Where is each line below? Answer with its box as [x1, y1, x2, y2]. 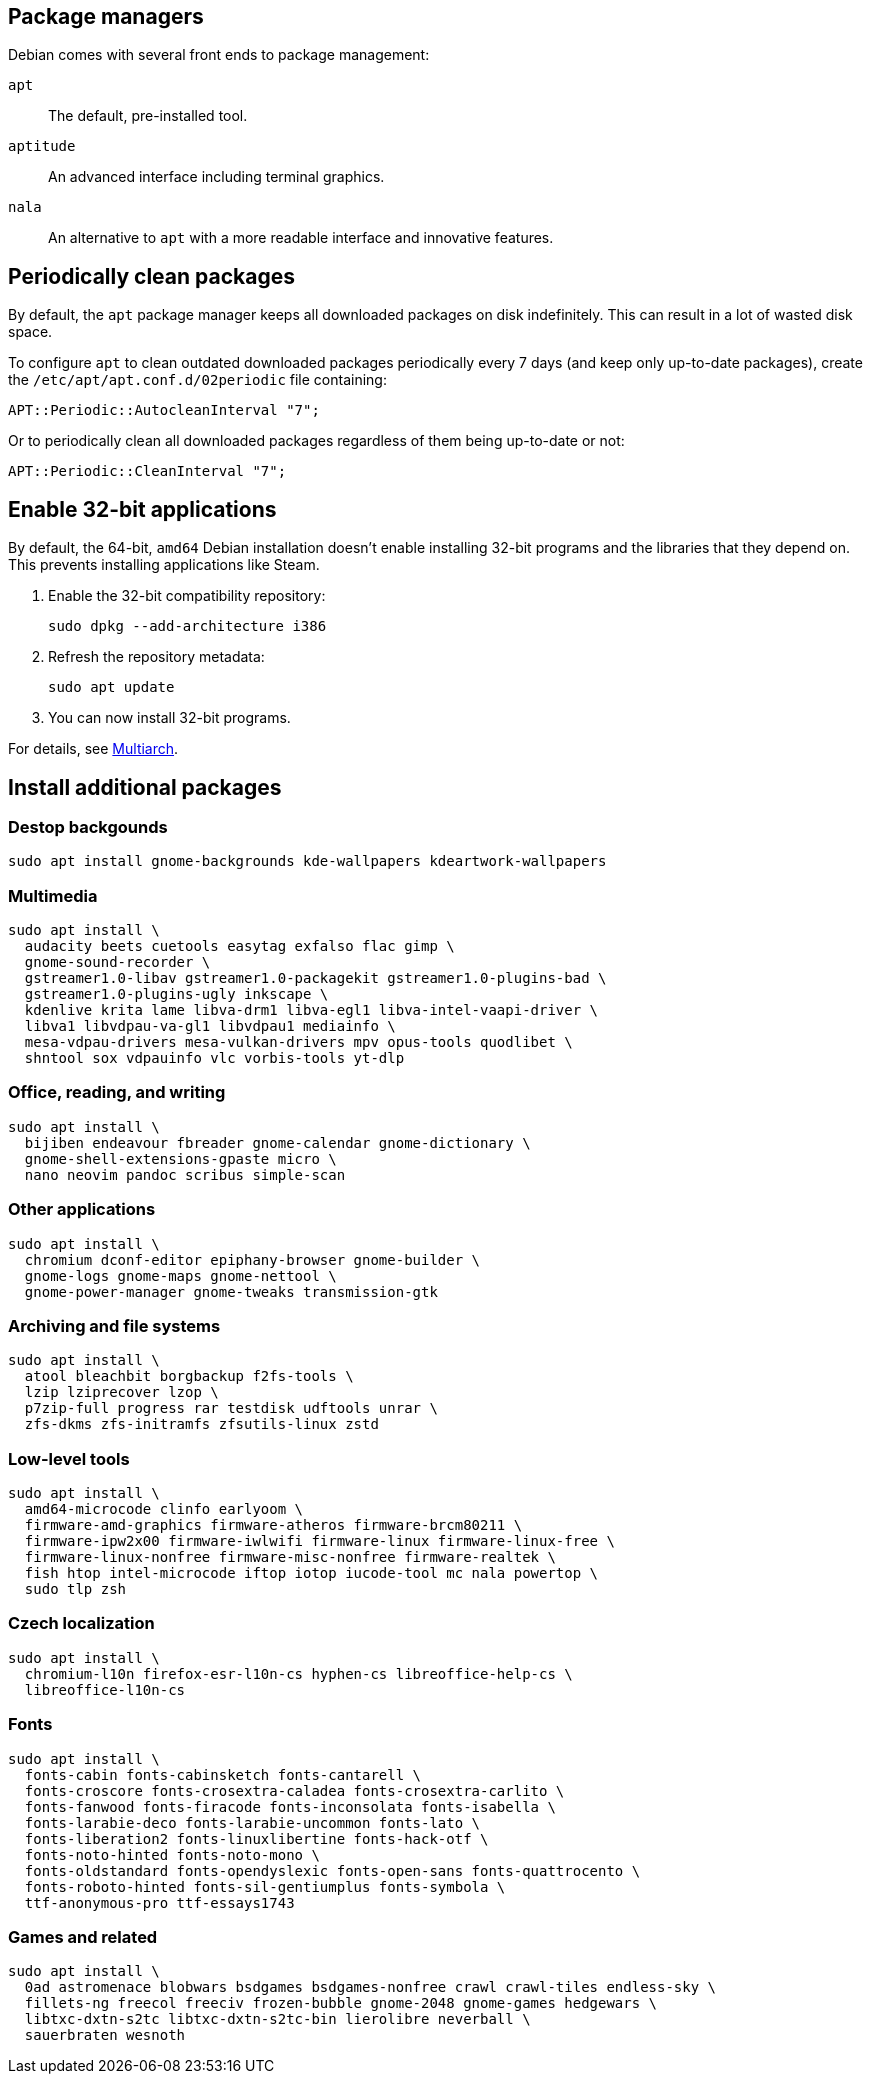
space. [8, 323, 53, 341]
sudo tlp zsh [24, 1581, 127, 1598]
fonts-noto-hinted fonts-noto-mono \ [24, 1846, 320, 1863]
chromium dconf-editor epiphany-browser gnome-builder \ [24, 1251, 481, 1268]
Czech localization [8, 1613, 155, 1634]
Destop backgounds [8, 816, 168, 837]
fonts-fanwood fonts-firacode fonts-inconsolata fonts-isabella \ [24, 1798, 556, 1815]
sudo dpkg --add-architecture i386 [48, 618, 327, 635]
